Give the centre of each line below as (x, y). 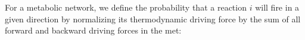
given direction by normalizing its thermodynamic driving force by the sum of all (153, 19)
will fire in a (277, 7)
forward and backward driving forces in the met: (93, 30)
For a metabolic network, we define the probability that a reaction (126, 7)
